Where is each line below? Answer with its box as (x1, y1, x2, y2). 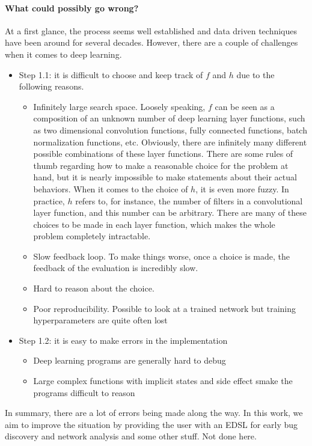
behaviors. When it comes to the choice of (33, 182, 188, 195)
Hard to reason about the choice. (33, 282, 154, 295)
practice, (33, 194, 65, 207)
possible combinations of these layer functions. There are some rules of (33, 147, 293, 160)
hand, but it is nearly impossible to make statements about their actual (33, 171, 297, 183)
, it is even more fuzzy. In (195, 182, 289, 195)
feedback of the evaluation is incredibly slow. (33, 261, 198, 274)
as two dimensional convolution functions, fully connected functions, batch (33, 123, 307, 136)
